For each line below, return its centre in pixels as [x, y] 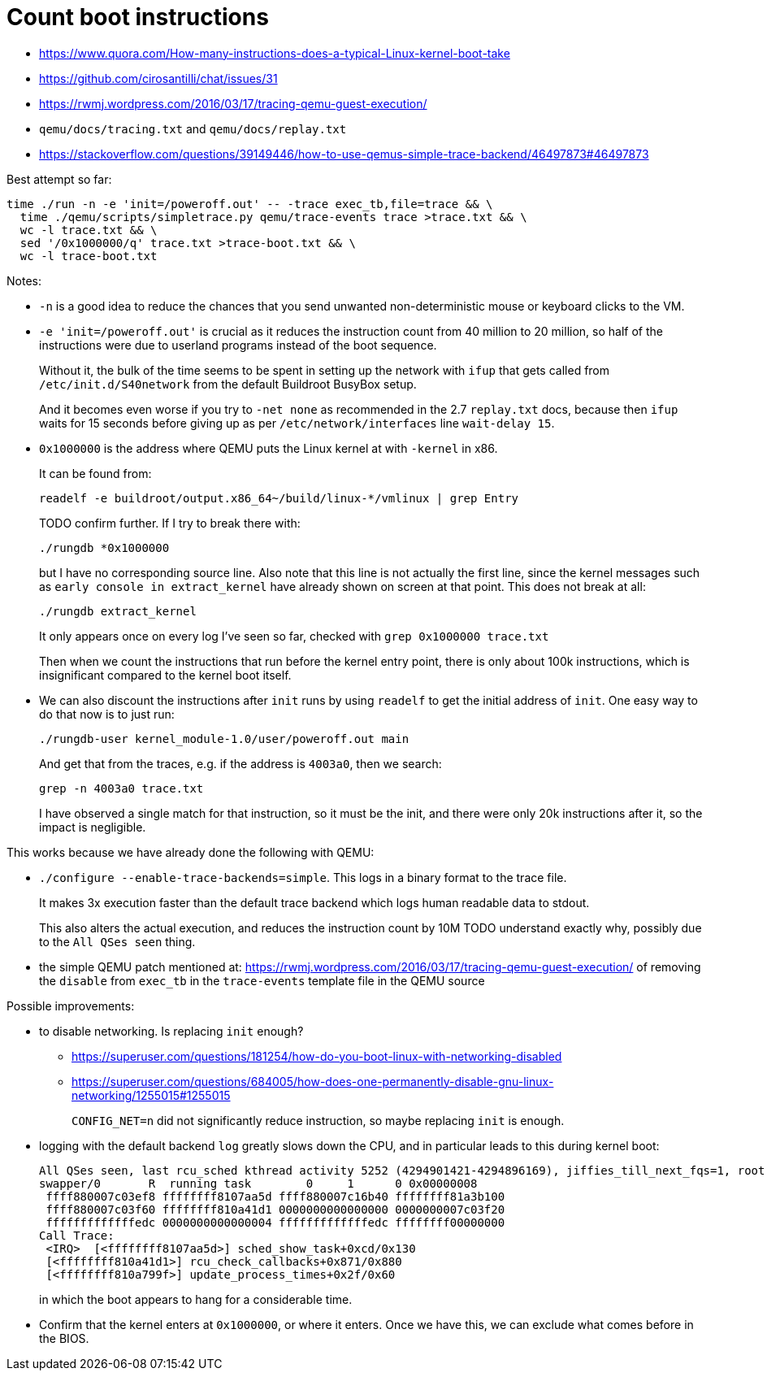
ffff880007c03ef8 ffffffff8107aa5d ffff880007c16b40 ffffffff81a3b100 [275, 1196]
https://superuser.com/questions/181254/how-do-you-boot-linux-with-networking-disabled [317, 1056]
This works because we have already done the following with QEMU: [191, 852]
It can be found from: [95, 473]
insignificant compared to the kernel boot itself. [165, 675]
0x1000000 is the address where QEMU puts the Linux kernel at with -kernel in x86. [269, 448]
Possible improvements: [71, 1006]
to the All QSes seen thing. [117, 941]
